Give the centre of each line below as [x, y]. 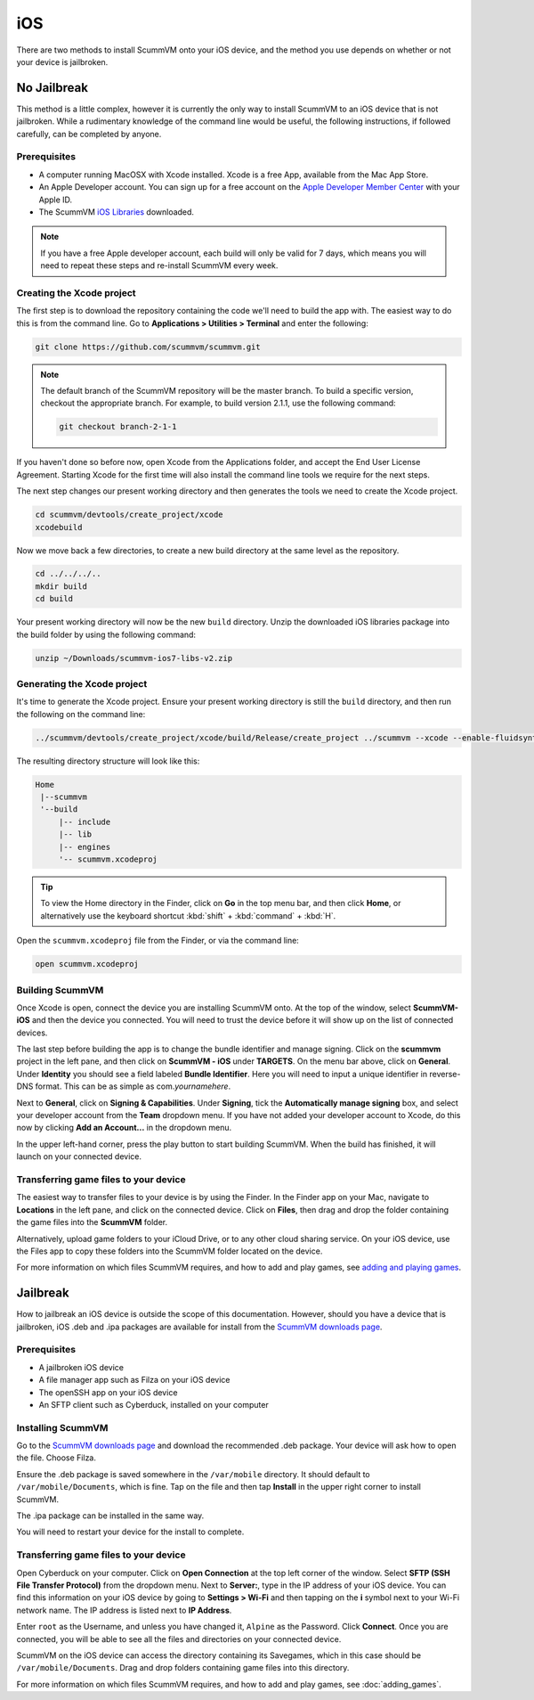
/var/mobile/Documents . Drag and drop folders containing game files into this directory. [183, 1668]
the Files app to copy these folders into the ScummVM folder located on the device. [170, 1251]
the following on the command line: [81, 714]
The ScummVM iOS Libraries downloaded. [117, 212]
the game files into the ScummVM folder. [92, 1222]
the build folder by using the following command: [106, 634]
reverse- [445, 1074]
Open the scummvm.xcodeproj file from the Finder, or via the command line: [158, 941]
